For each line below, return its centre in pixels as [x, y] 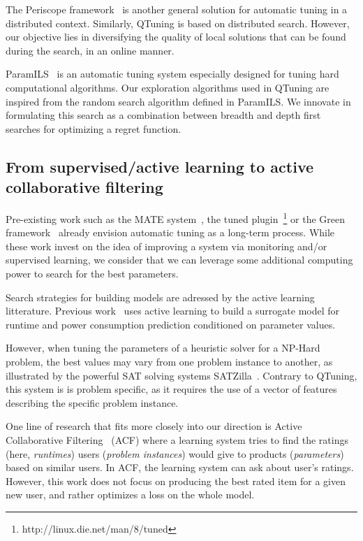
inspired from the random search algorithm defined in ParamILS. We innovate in [178, 101]
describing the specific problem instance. [92, 402]
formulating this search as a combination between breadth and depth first [163, 115]
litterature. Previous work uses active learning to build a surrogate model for [173, 311]
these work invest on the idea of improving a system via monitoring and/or [166, 246]
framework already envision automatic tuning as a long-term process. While [170, 232]
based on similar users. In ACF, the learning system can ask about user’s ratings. [180, 467]
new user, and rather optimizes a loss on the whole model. [130, 495]
